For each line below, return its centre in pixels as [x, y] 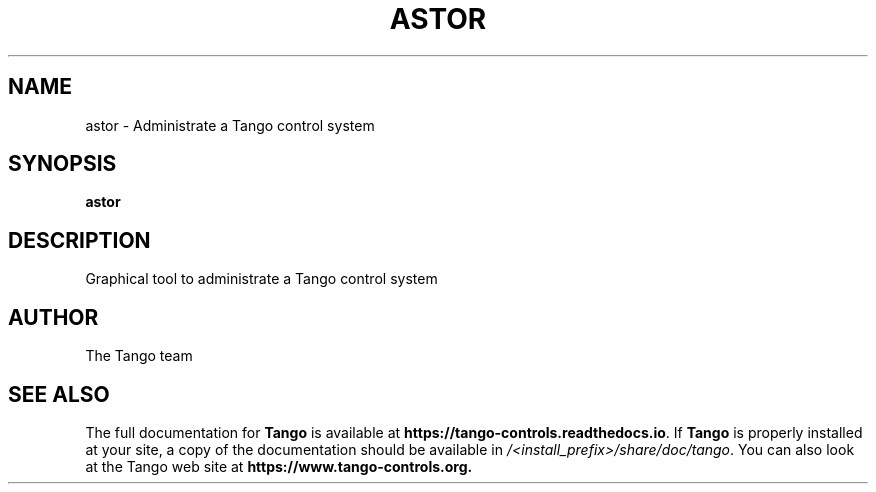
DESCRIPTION [79, 240]
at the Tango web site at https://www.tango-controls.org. [279, 466]
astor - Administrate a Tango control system [230, 125]
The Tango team [139, 356]
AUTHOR [53, 317]
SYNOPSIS [62, 164]
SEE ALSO [59, 394]
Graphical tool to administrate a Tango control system [261, 279]
